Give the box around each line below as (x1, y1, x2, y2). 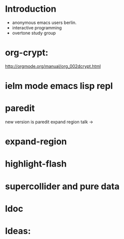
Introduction (5, 3, 57, 15)
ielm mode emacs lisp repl (5, 81, 113, 91)
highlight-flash (5, 158, 67, 170)
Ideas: (5, 225, 31, 237)
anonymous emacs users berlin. (12, 20, 77, 25)
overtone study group (12, 30, 56, 36)
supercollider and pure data (5, 181, 120, 192)
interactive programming (12, 24, 62, 30)
